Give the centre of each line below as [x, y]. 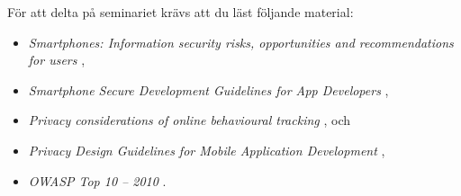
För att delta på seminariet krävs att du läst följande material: [181, 12]
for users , [57, 60]
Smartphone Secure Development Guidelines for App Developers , [208, 89]
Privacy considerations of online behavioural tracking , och [189, 120]
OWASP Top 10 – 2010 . [97, 180]
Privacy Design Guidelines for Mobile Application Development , [207, 150]
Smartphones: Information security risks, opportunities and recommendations [241, 42]
